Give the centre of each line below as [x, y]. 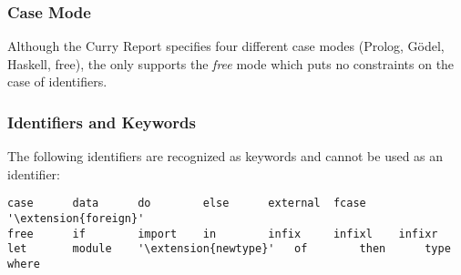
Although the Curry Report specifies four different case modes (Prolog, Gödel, [226, 46]
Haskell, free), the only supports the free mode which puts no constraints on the [231, 63]
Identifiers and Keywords [102, 122]
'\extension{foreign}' [76, 219]
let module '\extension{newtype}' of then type [229, 249]
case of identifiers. [57, 81]
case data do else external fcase [187, 204]
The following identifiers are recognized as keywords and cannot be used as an [225, 156]
